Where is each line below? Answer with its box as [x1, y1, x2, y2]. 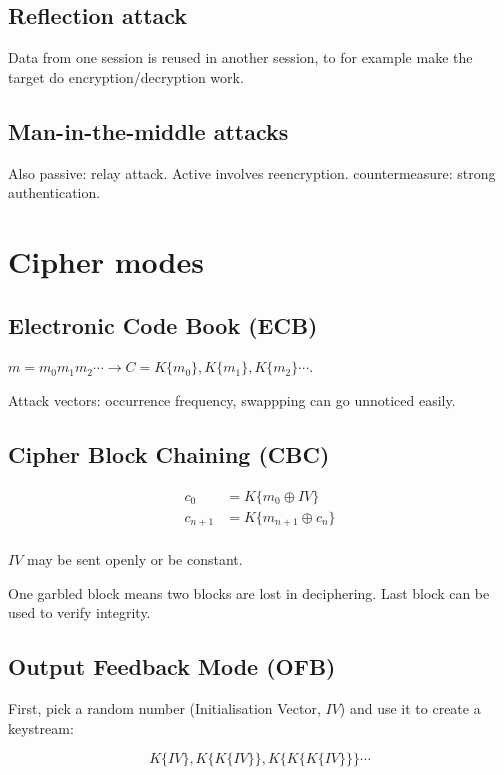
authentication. [8, 182, 101, 203]
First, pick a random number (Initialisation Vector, [8, 698, 321, 719]
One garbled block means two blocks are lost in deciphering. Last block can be [8, 582, 490, 603]
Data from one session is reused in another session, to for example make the [8, 47, 473, 68]
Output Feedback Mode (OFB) [8, 651, 336, 682]
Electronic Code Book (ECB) [8, 309, 318, 340]
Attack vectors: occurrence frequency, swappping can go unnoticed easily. [8, 389, 456, 410]
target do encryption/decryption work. [8, 66, 244, 87]
